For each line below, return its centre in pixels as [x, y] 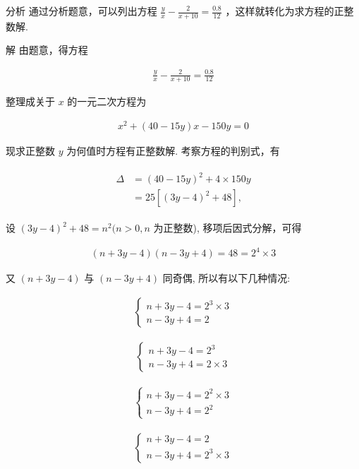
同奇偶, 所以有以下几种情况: [226, 278]
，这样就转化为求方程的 [280, 11]
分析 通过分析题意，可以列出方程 [81, 11]
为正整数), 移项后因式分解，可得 [227, 228]
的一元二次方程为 [107, 101]
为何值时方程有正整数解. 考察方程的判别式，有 [173, 151]
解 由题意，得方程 [47, 50]
